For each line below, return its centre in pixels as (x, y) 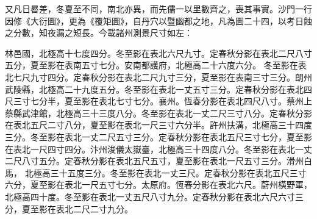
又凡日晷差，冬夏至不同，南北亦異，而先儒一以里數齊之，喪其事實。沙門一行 (158, 9)
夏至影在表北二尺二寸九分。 (77, 208)
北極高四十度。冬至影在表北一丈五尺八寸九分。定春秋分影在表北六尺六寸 (150, 196)
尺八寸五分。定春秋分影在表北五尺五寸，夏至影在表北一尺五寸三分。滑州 (158, 161)
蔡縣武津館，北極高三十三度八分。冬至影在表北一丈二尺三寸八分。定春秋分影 (158, 113)
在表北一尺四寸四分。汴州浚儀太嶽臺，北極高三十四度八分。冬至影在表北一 (154, 149)
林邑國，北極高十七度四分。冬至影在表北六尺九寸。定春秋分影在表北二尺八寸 (158, 53)
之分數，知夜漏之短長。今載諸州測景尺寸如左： (99, 33)
